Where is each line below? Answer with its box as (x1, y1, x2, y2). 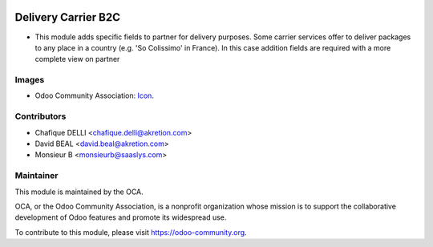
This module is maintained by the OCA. (14, 187, 144, 196)
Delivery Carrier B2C (14, 10, 120, 24)
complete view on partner (34, 55, 120, 64)
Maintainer (14, 170, 59, 181)
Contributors (14, 111, 67, 122)
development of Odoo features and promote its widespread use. (14, 213, 227, 222)
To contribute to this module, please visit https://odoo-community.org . (14, 227, 248, 237)
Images (14, 75, 45, 86)
